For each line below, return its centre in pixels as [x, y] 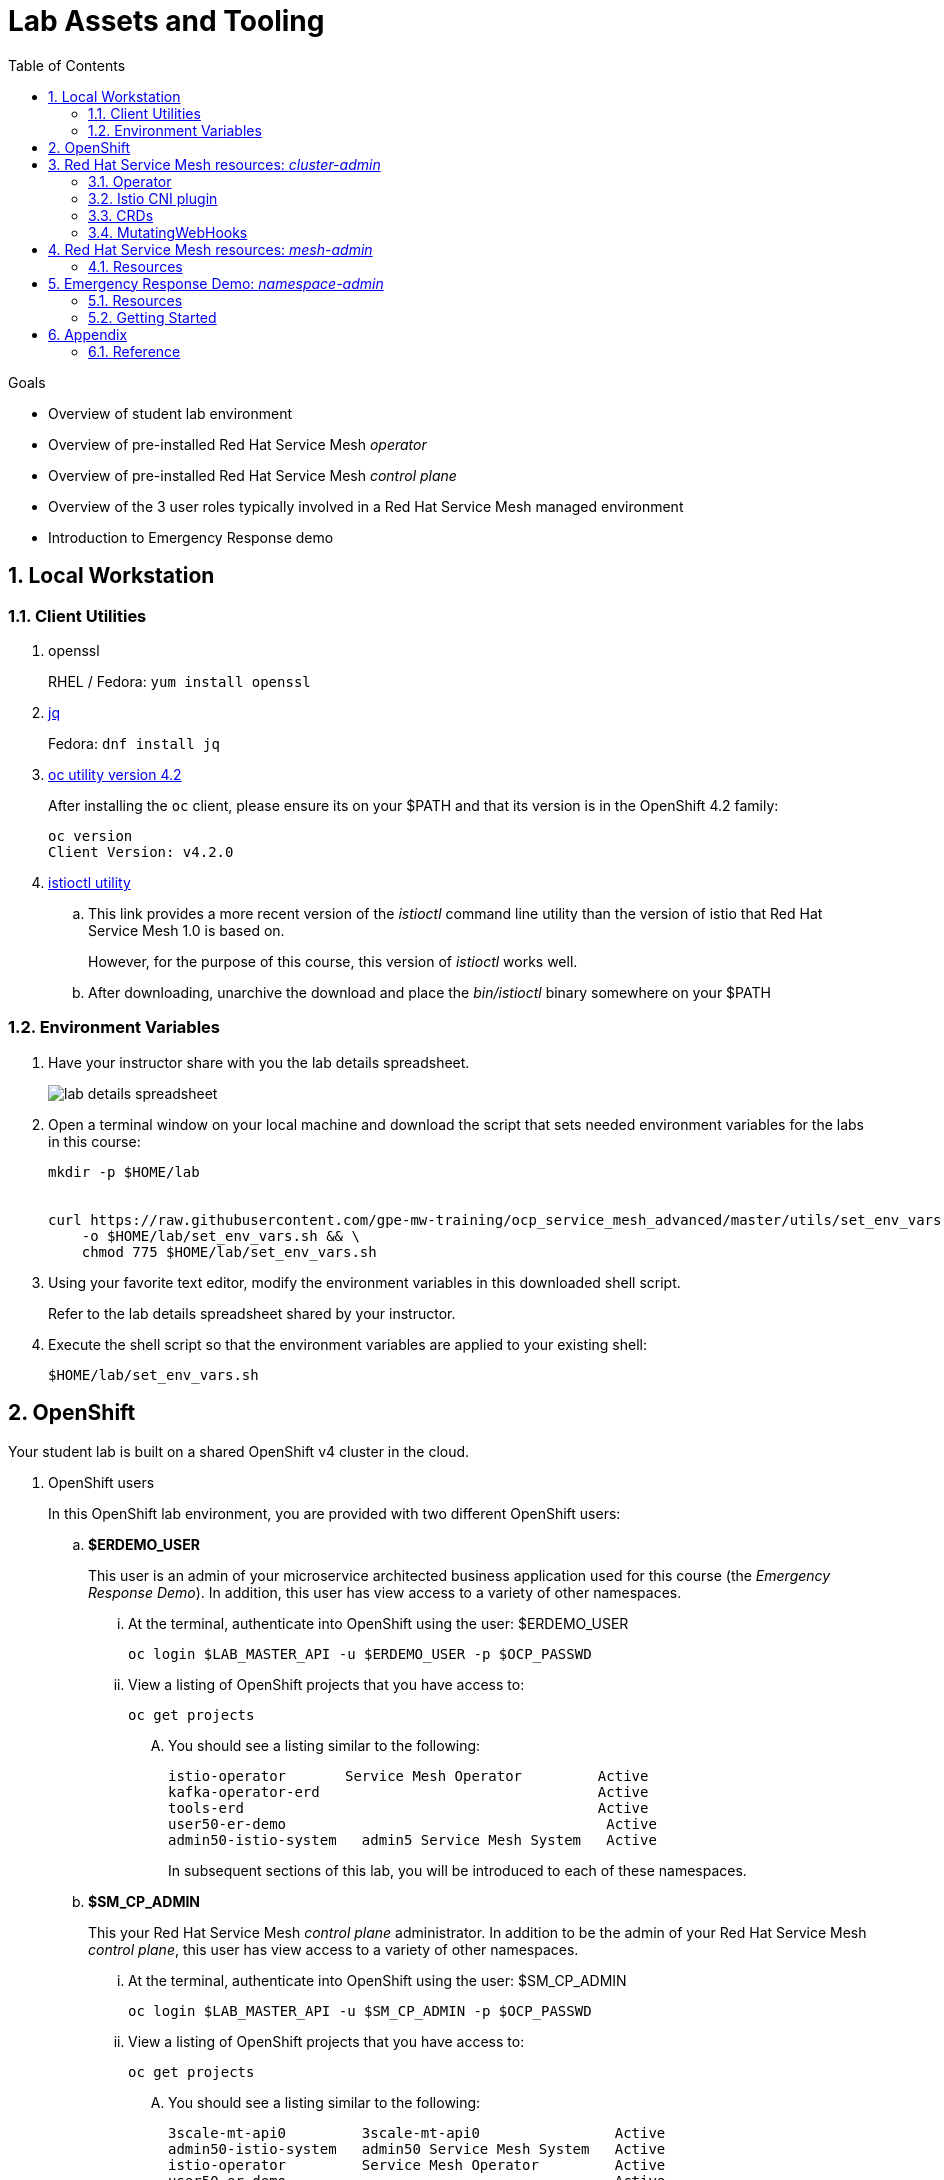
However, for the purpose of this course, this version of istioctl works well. [333, 961]
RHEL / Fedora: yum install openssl [179, 681]
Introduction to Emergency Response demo [191, 537]
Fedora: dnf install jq [134, 743]
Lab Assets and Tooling [166, 21]
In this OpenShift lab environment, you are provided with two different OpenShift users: [334, 1513]
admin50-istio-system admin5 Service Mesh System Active [412, 1839]
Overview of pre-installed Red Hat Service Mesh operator [237, 444]
